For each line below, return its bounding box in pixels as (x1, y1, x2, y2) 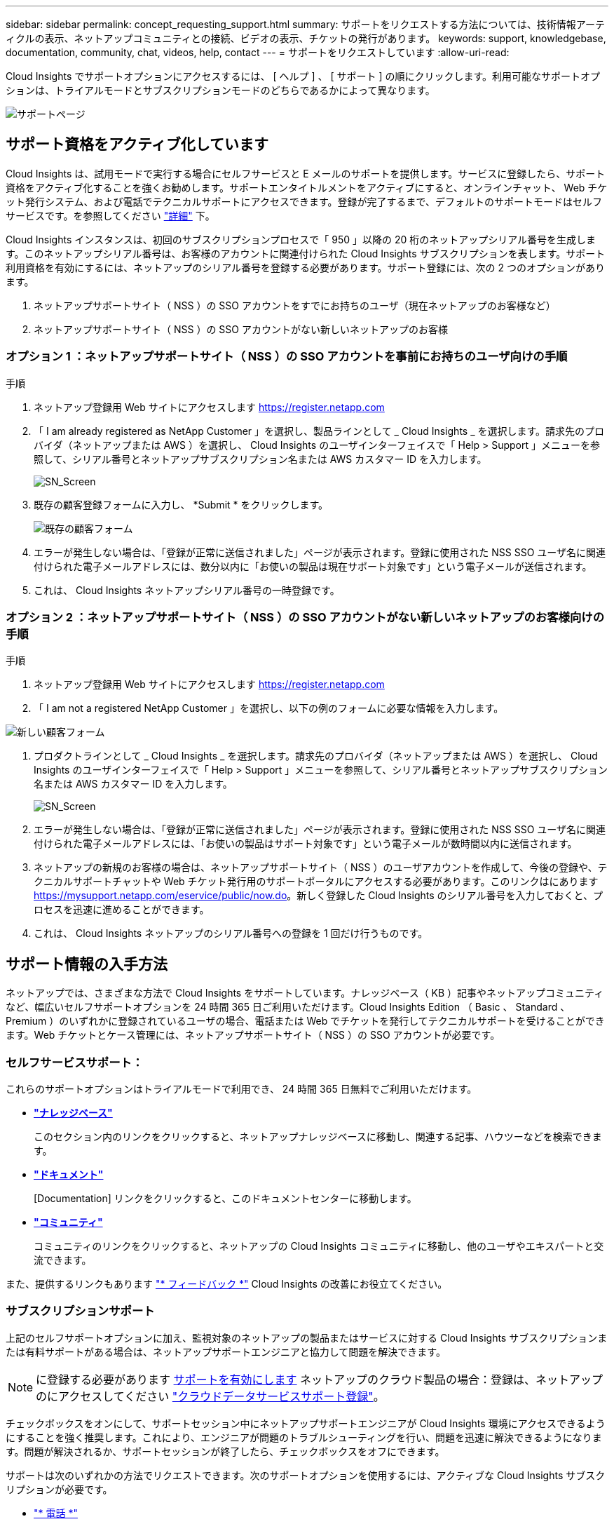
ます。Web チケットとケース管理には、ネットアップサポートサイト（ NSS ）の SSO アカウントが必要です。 (6, 1029, 500, 1041)
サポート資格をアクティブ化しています (6, 135, 269, 154)
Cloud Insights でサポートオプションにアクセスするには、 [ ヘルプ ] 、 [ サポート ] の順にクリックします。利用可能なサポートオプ (6, 70, 601, 82)
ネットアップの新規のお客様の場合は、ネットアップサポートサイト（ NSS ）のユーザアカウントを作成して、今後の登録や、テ (34, 861, 608, 874)
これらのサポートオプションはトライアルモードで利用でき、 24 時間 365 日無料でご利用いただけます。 (6, 1082, 477, 1095)
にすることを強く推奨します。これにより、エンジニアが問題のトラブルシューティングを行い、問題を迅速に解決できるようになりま (6, 1431, 602, 1443)
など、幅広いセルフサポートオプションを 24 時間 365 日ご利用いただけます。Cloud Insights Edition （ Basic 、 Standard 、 (6, 1001, 571, 1013)
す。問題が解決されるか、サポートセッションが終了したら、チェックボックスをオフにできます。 (6, 1445, 445, 1457)
